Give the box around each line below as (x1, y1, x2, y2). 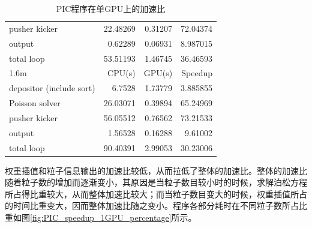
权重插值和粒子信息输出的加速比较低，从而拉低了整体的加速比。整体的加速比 (5, 164, 307, 176)
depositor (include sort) (9, 82, 95, 94)
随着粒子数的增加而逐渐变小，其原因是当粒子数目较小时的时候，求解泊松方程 (5, 176, 307, 188)
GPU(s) (143, 67, 173, 79)
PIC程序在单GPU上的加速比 (56, 2, 166, 14)
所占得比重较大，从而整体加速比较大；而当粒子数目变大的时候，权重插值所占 (5, 187, 307, 200)
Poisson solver (9, 97, 61, 109)
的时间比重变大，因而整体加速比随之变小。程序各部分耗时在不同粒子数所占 (5, 199, 299, 212)
